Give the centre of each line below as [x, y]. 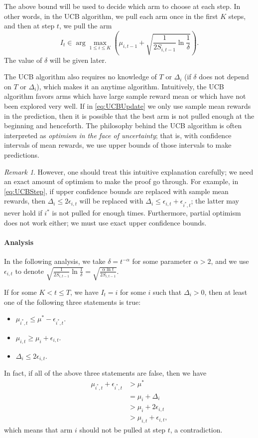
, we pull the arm [85, 26]
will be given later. [78, 60]
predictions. [22, 155]
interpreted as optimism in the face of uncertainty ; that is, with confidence [118, 135]
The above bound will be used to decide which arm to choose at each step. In [122, 6]
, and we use [230, 261]
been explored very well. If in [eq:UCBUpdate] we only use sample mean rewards [128, 106]
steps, [237, 16]
